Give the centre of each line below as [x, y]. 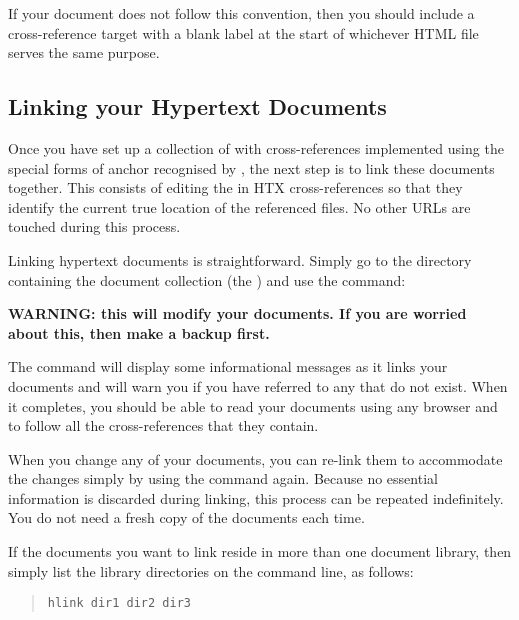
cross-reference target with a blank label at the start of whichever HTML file [243, 32]
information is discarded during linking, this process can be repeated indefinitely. [256, 497]
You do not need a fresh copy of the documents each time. [186, 517]
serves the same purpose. [84, 52]
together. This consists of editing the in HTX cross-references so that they [235, 187]
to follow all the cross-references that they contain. [163, 425]
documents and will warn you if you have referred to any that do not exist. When [258, 385]
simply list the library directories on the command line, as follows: [211, 570]
